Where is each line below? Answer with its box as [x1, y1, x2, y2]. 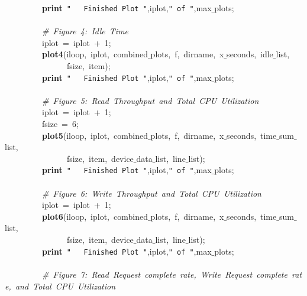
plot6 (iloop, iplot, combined [42, 210, 148, 222]
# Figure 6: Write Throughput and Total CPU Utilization [42, 187, 261, 199]
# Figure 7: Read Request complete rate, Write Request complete [42, 268, 287, 280]
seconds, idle [227, 48, 273, 60]
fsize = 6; [41, 118, 79, 130]
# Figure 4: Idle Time [42, 25, 129, 37]
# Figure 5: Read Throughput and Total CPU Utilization [42, 94, 259, 106]
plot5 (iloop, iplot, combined [42, 129, 148, 141]
